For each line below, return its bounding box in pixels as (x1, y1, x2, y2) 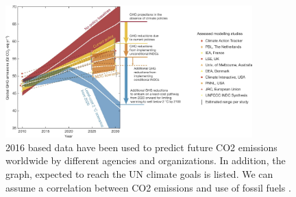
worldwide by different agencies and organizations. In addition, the (5, 153, 286, 168)
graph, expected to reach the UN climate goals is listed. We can (5, 166, 273, 181)
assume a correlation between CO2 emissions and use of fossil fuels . (5, 180, 291, 194)
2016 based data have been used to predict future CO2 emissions (5, 140, 277, 154)
